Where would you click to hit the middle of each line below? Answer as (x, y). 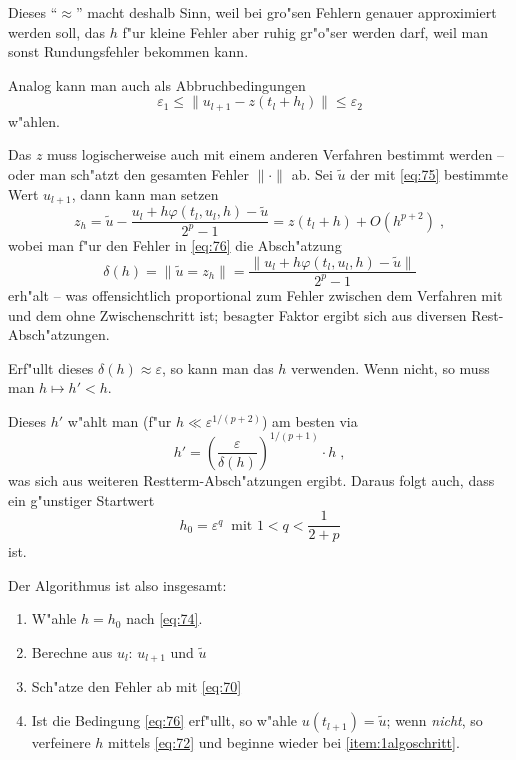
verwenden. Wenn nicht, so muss (390, 367)
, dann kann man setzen (145, 193)
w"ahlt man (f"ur (119, 420)
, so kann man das (217, 367)
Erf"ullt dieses (51, 367)
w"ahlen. (34, 120)
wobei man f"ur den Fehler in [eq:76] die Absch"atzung (175, 244)
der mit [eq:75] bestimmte (429, 174)
